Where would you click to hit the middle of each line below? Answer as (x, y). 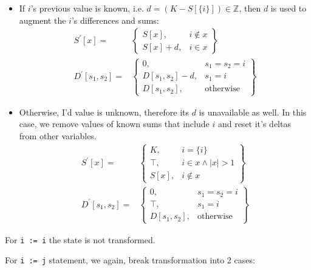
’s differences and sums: (115, 20)
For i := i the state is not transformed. (80, 239)
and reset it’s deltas (254, 124)
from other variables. (58, 135)
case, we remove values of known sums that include (114, 124)
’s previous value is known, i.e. (87, 8)
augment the (43, 20)
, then (250, 8)
